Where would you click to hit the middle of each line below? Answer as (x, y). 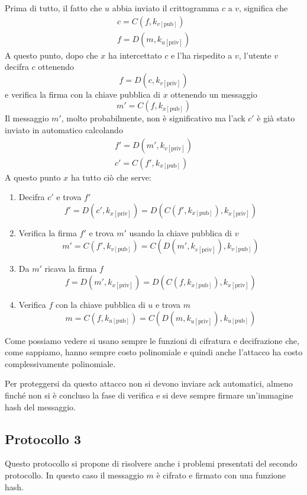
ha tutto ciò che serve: (111, 177)
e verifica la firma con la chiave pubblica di (83, 94)
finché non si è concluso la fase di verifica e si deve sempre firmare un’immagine (149, 395)
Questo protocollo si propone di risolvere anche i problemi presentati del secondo (151, 463)
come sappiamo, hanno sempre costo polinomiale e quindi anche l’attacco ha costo (154, 352)
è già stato (276, 118)
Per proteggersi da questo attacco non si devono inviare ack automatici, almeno (149, 383)
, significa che (264, 8)
